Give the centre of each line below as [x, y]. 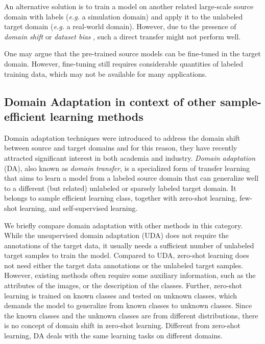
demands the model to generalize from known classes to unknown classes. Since [128, 305]
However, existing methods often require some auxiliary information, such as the [130, 275]
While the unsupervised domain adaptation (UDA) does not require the [116, 235]
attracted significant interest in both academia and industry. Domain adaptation [130, 157]
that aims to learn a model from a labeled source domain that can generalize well [131, 178]
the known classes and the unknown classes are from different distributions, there [131, 315]
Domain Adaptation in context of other [110, 101]
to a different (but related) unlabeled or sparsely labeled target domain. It [120, 188]
